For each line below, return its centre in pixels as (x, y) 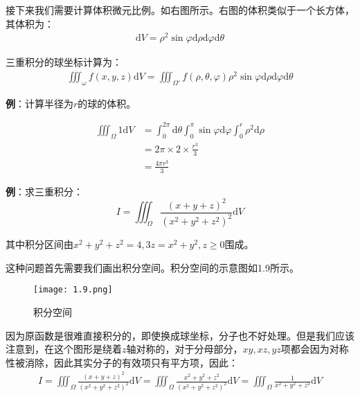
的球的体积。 (107, 103)
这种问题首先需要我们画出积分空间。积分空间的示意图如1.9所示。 (152, 267)
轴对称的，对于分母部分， (184, 349)
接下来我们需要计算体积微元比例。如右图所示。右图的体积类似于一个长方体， (180, 10)
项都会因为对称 (315, 349)
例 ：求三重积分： (44, 191)
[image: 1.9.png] (73, 290)
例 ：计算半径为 (39, 103)
